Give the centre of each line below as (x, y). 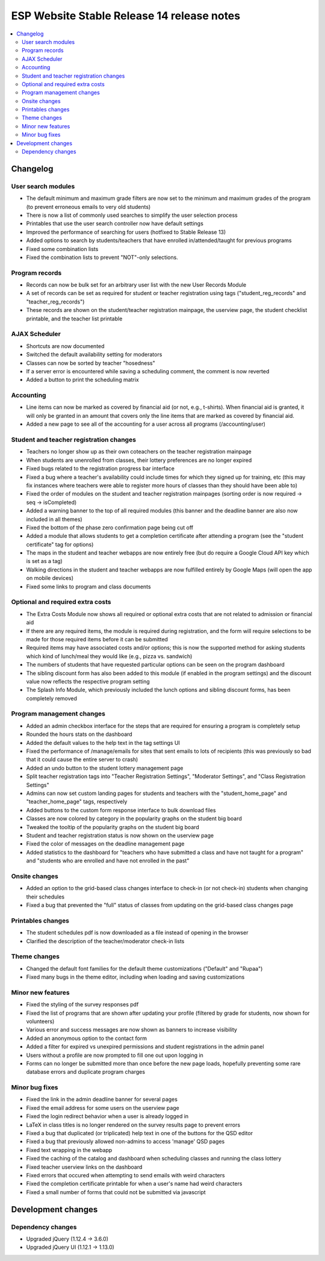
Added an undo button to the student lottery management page (105, 768)
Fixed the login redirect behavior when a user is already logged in (107, 1116)
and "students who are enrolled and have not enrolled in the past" (108, 861)
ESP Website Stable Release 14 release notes (126, 16)
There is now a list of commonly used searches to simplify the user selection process (132, 215)
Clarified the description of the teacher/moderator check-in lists (105, 941)
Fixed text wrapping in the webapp (69, 1150)
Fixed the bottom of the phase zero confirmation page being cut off (110, 528)
